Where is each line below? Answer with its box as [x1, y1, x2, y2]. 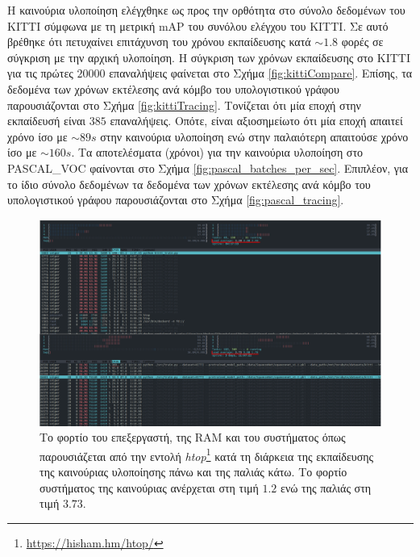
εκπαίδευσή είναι [7, 112, 86, 129]
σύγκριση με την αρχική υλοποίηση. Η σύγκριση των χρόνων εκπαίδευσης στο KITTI [7, 48, 410, 65]
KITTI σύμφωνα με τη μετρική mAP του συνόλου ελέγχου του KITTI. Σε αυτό [7, 17, 389, 34]
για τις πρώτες [7, 65, 73, 82]
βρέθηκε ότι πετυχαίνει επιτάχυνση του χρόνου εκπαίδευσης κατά [7, 33, 311, 50]
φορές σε [341, 33, 384, 50]
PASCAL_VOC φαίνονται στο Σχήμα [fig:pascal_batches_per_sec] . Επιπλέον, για [7, 159, 409, 176]
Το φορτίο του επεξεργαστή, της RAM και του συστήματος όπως [40, 429, 346, 446]
